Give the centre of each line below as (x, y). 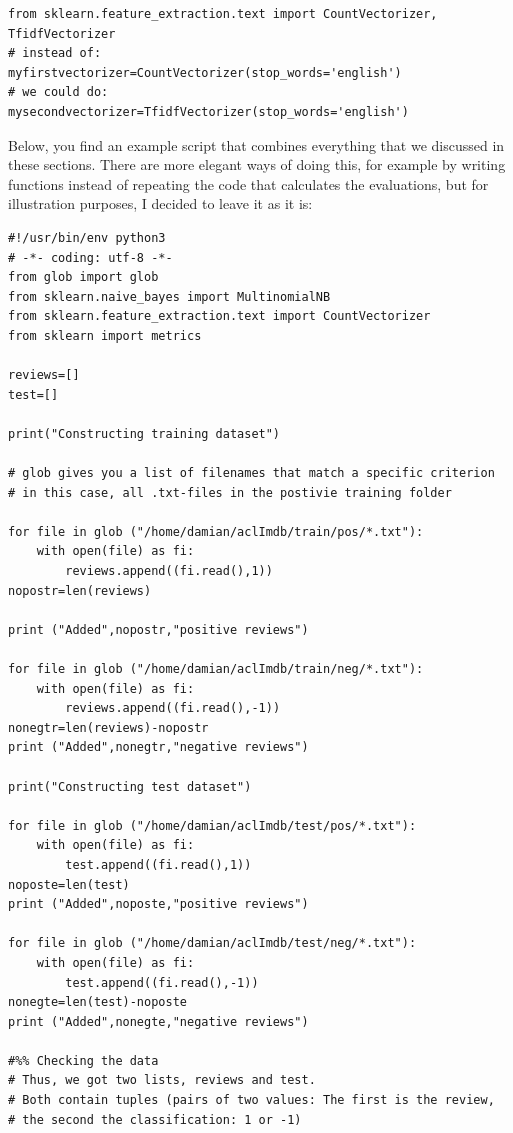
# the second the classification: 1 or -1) (155, 1119)
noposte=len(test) (69, 884)
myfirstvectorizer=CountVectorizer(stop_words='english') (205, 72)
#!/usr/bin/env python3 (87, 237)
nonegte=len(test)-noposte (97, 1002)
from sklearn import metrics (105, 335)
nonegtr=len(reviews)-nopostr (108, 727)
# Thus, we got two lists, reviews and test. (162, 1080)
